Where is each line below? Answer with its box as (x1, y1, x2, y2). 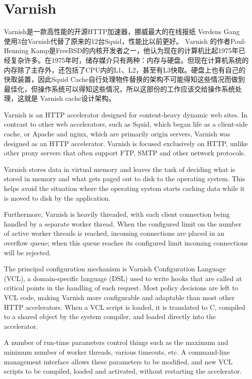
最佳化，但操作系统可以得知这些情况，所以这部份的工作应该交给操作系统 (4, 83, 235, 94)
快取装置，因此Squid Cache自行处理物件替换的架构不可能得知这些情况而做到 (4, 74, 245, 84)
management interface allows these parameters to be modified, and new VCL (4, 356, 233, 366)
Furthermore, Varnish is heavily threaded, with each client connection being (4, 209, 230, 219)
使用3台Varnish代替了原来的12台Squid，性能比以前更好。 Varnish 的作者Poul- (4, 36, 247, 46)
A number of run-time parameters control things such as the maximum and (4, 337, 229, 347)
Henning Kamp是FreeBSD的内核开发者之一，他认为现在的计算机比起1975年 (4, 45, 239, 56)
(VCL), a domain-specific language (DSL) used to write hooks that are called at (4, 273, 242, 283)
